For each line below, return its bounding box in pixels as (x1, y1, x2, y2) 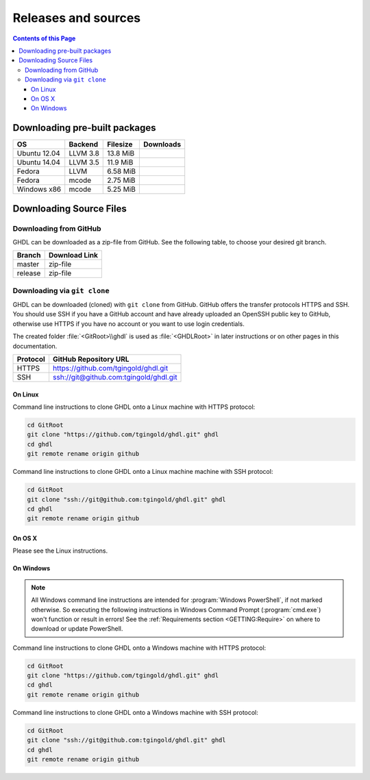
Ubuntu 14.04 (16, 158, 61, 167)
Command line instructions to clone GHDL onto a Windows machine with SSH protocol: (12, 708, 258, 716)
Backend (69, 140, 99, 149)
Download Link (48, 251, 99, 260)
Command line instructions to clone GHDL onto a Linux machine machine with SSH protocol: (12, 468, 273, 476)
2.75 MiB (107, 175, 136, 185)
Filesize (107, 140, 133, 149)
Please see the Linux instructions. (12, 546, 108, 555)
